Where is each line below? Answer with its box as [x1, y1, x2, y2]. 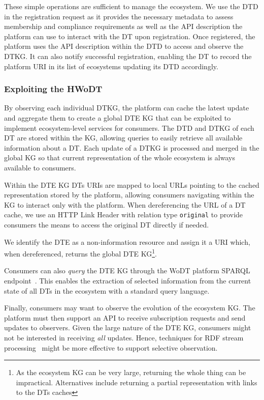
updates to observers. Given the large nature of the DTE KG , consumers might [4, 322, 251, 333]
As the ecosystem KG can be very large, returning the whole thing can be [16, 367, 246, 378]
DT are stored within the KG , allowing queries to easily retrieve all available [4, 132, 243, 143]
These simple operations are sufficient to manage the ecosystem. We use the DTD [4, 1, 258, 11]
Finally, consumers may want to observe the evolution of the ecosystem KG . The [4, 302, 255, 313]
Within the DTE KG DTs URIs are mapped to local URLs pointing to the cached [4, 179, 259, 190]
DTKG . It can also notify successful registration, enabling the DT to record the [4, 50, 252, 61]
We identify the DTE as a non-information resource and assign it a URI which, [4, 236, 250, 247]
